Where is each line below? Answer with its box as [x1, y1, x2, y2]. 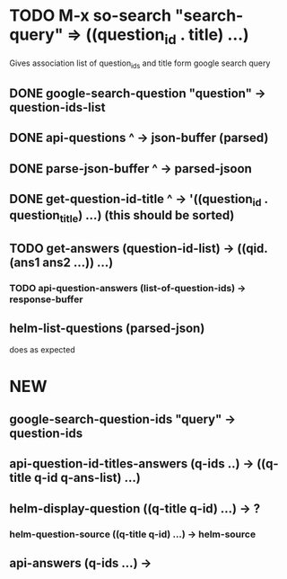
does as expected [9, 344, 76, 355]
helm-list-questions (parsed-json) [9, 320, 205, 335]
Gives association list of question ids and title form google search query [9, 58, 271, 70]
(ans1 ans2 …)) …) [9, 254, 114, 270]
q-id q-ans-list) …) [34, 470, 141, 485]
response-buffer [9, 293, 83, 306]
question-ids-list [9, 100, 106, 115]
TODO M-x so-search [9, 5, 172, 26]
